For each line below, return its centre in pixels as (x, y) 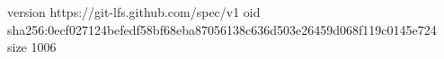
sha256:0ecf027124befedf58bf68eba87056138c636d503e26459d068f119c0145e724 (222, 29)
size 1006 (32, 47)
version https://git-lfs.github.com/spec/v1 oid (134, 12)
